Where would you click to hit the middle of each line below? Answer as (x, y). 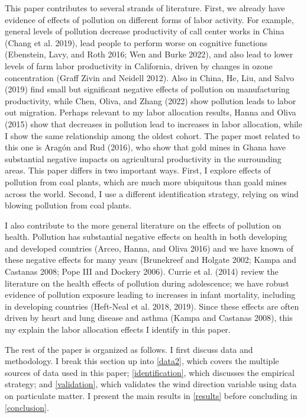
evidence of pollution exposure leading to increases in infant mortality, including (150, 295)
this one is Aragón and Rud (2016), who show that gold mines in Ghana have (146, 147)
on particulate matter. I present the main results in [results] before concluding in (151, 396)
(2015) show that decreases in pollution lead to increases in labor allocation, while (153, 123)
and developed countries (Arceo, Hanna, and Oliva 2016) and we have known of (149, 248)
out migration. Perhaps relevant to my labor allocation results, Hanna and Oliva (151, 112)
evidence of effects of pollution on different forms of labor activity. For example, (149, 19)
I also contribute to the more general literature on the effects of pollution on (143, 225)
